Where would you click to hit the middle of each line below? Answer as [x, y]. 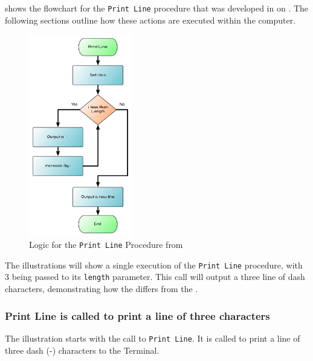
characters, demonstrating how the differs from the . [102, 289]
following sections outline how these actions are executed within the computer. [150, 20]
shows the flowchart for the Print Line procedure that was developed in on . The [157, 8]
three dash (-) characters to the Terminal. [82, 350]
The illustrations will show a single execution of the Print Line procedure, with [154, 265]
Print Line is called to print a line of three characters [137, 315]
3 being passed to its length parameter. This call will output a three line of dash [155, 277]
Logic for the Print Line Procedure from [106, 245]
